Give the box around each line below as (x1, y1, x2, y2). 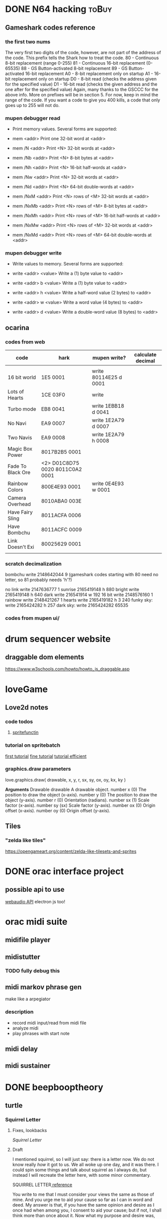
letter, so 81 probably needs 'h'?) (5, 577, 72, 583)
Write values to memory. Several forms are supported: (12, 261, 124, 267)
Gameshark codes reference (5, 23, 95, 32)
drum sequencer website (5, 633, 111, 644)
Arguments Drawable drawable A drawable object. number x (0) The (5, 786, 147, 792)
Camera (7, 495, 26, 502)
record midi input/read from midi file (12, 1020, 86, 1026)
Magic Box (7, 445, 32, 452)
